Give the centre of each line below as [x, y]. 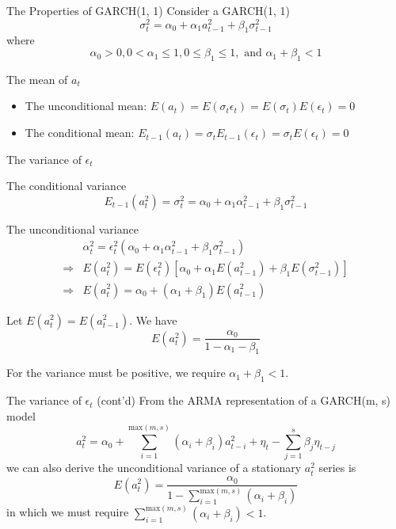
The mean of [37, 79]
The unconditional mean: [86, 106]
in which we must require [68, 512]
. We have [153, 320]
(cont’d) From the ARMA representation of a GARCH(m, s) [244, 400]
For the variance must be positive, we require [116, 373]
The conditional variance [67, 186]
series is [337, 468]
